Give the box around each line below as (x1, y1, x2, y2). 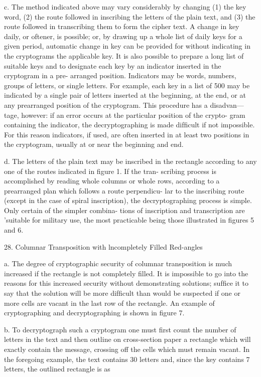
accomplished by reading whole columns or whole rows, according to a (4, 175, 220, 186)
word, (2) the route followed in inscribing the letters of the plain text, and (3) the (4, 11, 255, 22)
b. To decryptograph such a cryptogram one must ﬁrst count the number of (4, 324, 236, 334)
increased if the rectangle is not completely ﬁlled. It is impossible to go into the (4, 268, 248, 278)
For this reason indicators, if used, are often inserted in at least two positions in (4, 129, 249, 139)
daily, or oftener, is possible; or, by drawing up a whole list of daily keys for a (4, 31, 242, 41)
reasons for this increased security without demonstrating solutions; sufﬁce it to (4, 278, 249, 288)
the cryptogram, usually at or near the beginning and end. (4, 139, 184, 149)
